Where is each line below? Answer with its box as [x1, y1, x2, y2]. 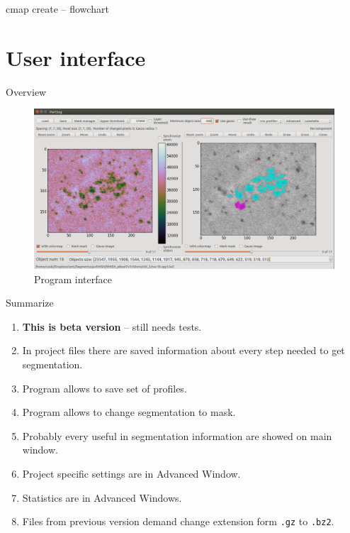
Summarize [6, 295, 54, 310]
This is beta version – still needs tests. [22, 319, 202, 334]
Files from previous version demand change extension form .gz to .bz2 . [22, 514, 334, 529]
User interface [6, 43, 146, 72]
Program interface [34, 271, 112, 286]
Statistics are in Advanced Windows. [22, 490, 182, 505]
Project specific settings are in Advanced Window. [22, 466, 241, 480]
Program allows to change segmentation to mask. [22, 405, 236, 419]
